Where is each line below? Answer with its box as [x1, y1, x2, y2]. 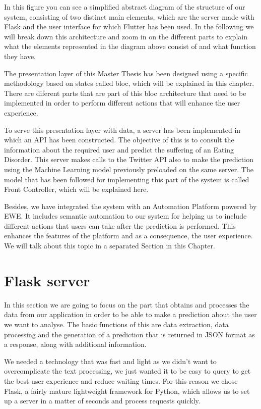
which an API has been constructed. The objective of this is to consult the [4, 134, 234, 145]
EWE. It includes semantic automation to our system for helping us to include [4, 211, 247, 221]
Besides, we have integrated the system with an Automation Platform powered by [4, 200, 257, 211]
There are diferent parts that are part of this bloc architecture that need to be [4, 87, 246, 98]
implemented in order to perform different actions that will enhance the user [4, 97, 240, 108]
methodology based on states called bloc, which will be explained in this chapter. [4, 78, 254, 88]
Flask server [4, 270, 90, 290]
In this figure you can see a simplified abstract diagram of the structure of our [4, 2, 245, 12]
